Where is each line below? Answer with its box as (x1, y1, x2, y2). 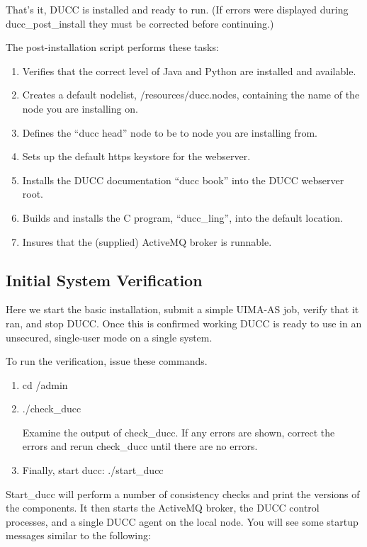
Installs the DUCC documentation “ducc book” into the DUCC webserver (22, 172, 344, 187)
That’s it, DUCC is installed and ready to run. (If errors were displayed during (6, 2, 349, 16)
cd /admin (22, 377, 68, 392)
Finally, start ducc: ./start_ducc (22, 463, 164, 478)
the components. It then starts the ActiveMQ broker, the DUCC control (6, 500, 320, 515)
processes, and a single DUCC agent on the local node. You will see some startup (6, 514, 358, 529)
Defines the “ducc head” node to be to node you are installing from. (22, 125, 317, 140)
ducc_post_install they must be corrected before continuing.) (6, 16, 274, 30)
